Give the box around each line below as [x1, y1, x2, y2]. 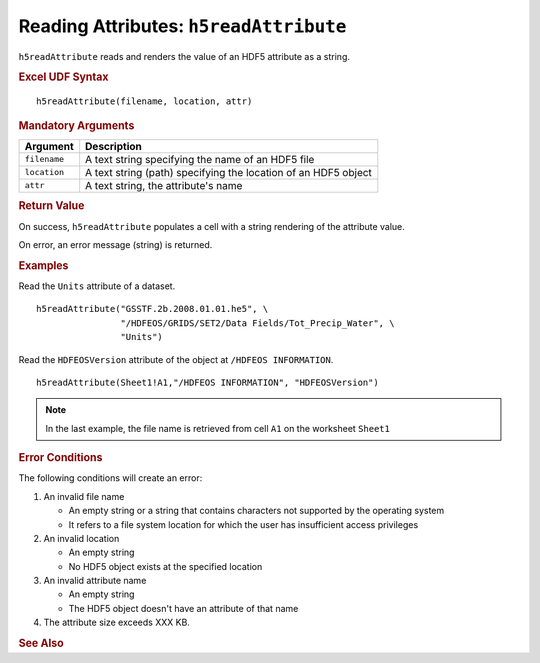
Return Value [18, 199, 85, 213]
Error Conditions [18, 451, 103, 465]
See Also [18, 636, 64, 650]
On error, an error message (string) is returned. [18, 238, 213, 250]
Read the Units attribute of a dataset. [18, 280, 176, 292]
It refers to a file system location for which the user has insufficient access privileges [68, 518, 419, 530]
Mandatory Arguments [18, 118, 135, 132]
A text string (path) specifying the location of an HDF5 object [85, 165, 372, 179]
